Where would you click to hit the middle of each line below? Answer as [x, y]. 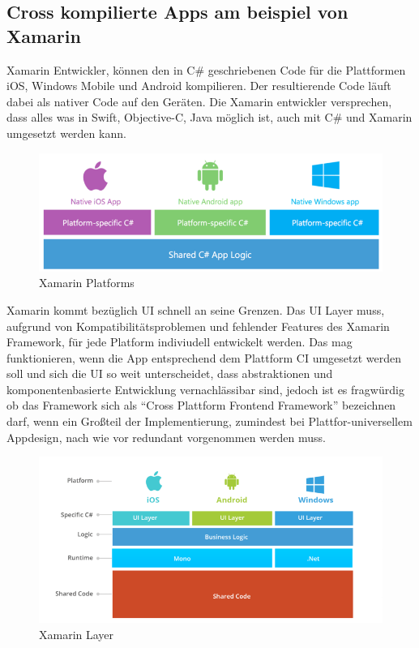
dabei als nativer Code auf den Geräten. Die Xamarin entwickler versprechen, [199, 101]
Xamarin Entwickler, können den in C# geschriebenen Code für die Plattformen [206, 69]
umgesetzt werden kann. [66, 133]
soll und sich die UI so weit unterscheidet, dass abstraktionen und [170, 373]
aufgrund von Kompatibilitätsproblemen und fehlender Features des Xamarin [198, 326]
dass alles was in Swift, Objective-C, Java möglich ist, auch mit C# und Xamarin [209, 117]
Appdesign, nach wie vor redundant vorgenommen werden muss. [166, 437]
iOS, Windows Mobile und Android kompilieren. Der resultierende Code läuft [199, 86]
